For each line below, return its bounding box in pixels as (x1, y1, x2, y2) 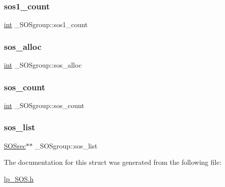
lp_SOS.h (4, 173, 34, 184)
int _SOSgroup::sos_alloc (4, 60, 82, 70)
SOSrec (4, 140, 26, 150)
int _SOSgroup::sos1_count (4, 19, 88, 30)
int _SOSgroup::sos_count (4, 100, 84, 110)
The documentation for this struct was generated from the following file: (4, 157, 222, 167)
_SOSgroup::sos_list (35, 140, 98, 150)
